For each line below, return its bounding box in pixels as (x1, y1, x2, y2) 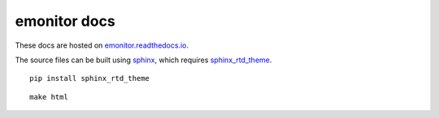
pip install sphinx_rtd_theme (29, 74, 150, 83)
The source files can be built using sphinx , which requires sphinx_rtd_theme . (15, 55, 272, 65)
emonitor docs (15, 12, 115, 30)
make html (29, 92, 68, 101)
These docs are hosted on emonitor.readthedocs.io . (15, 40, 189, 50)
